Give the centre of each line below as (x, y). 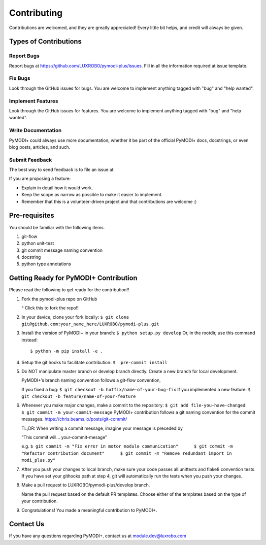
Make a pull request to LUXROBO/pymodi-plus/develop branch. (86, 485)
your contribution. (40, 501)
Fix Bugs (20, 78)
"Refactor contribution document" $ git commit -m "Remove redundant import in (127, 453)
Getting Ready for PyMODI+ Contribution (73, 278)
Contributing (36, 13)
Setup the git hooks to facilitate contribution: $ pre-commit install (94, 362)
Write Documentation (35, 131)
